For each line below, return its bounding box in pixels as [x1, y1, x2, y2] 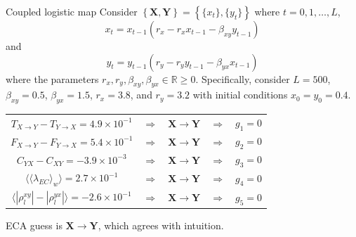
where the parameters [6, 71, 99, 86]
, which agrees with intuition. [98, 217, 224, 232]
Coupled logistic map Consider [6, 4, 138, 18]
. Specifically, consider [195, 71, 290, 86]
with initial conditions [192, 87, 288, 102]
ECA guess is [6, 217, 62, 232]
